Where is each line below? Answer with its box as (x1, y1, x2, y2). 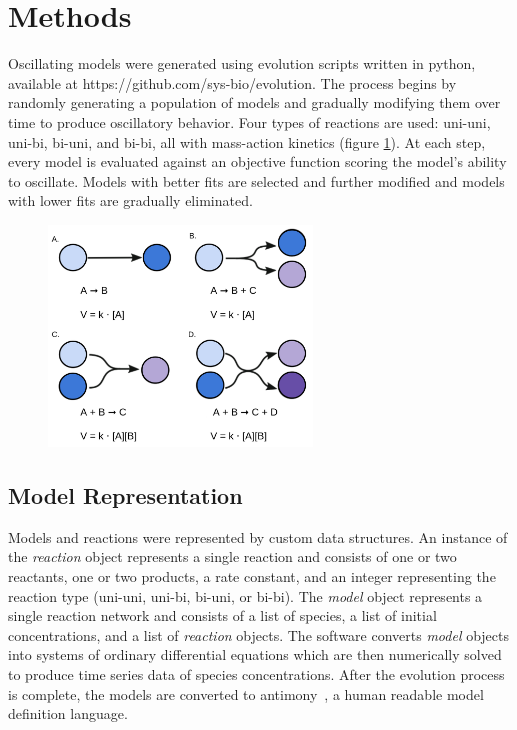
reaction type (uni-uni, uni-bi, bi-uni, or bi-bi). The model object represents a (8, 585, 483, 606)
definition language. (8, 703, 128, 724)
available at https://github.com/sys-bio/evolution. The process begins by (8, 72, 457, 93)
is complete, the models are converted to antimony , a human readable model (8, 683, 484, 704)
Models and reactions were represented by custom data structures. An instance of (8, 526, 508, 547)
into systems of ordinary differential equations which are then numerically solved (8, 644, 502, 665)
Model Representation (8, 480, 243, 511)
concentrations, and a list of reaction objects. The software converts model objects (8, 624, 510, 645)
